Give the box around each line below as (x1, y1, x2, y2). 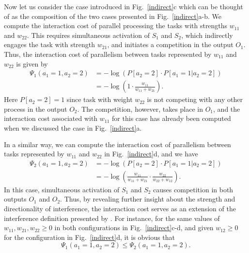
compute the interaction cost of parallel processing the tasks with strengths (4, 20, 228, 31)
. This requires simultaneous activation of (27, 30, 150, 40)
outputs (4, 194, 27, 204)
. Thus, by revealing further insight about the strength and (60, 194, 235, 204)
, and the (213, 103, 240, 114)
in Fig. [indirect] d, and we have (104, 149, 198, 159)
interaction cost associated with (4, 113, 98, 123)
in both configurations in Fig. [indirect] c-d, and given (54, 222, 214, 233)
